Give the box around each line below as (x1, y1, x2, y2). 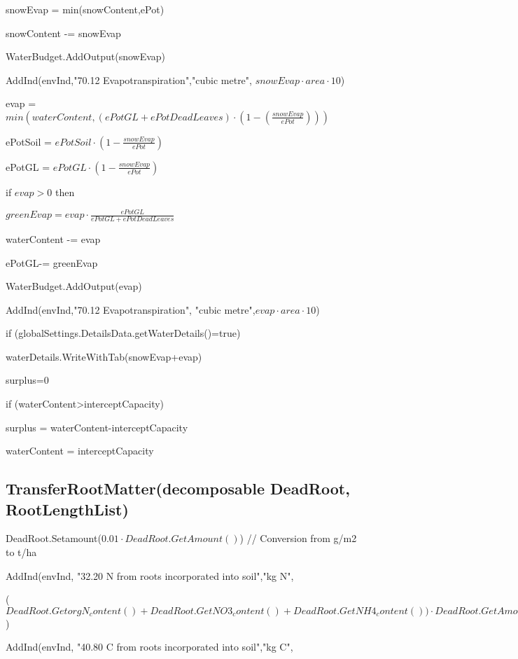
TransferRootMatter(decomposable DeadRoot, (6, 478, 350, 499)
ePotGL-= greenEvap (6, 255, 98, 270)
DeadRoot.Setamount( (6, 531, 101, 546)
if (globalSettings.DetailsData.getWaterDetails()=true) (6, 326, 241, 340)
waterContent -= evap (6, 231, 101, 246)
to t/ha (6, 545, 37, 560)
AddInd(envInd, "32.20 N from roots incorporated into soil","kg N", (6, 568, 294, 583)
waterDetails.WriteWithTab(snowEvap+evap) (6, 349, 202, 363)
